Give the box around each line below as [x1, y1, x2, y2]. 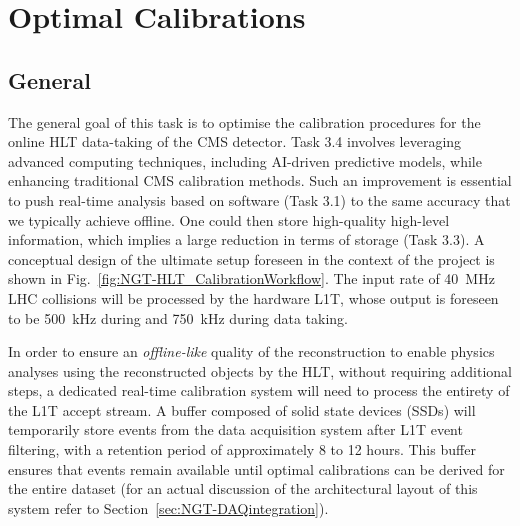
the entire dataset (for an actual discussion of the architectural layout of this [8, 478, 478, 499]
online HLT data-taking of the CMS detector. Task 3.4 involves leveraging [8, 131, 462, 152]
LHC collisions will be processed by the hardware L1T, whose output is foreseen [8, 287, 499, 308]
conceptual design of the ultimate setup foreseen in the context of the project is [8, 248, 495, 269]
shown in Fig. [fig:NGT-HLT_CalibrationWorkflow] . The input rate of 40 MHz [8, 268, 495, 289]
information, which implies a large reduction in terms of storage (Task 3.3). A [8, 229, 485, 250]
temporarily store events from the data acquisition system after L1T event [8, 419, 463, 440]
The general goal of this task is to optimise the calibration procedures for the [8, 111, 481, 132]
